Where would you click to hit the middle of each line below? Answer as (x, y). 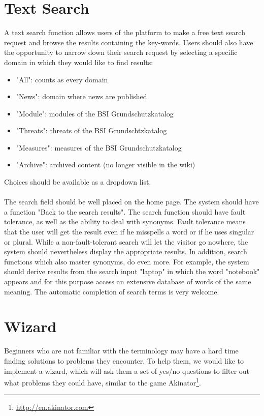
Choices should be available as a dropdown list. (78, 182)
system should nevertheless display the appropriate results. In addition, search (126, 251)
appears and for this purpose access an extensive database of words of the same (128, 281)
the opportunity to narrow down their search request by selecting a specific (121, 52)
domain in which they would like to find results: (79, 62)
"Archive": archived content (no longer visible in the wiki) (106, 165)
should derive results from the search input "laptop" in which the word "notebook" (132, 271)
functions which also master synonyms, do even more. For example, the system (127, 261)
